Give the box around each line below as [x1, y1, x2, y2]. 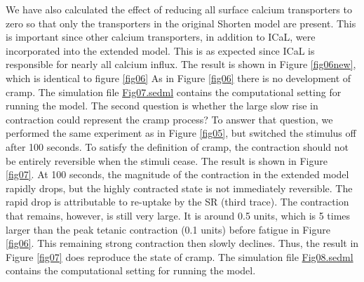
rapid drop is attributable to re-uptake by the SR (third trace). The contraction [6, 194, 349, 209]
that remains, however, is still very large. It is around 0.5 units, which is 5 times [6, 208, 351, 222]
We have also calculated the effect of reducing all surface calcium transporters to [6, 2, 352, 16]
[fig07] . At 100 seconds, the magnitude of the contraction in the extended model [6, 167, 349, 182]
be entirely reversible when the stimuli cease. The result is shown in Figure [6, 153, 328, 168]
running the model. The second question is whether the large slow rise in [6, 98, 318, 113]
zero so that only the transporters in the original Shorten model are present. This [6, 15, 356, 30]
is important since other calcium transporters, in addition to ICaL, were [6, 29, 316, 44]
